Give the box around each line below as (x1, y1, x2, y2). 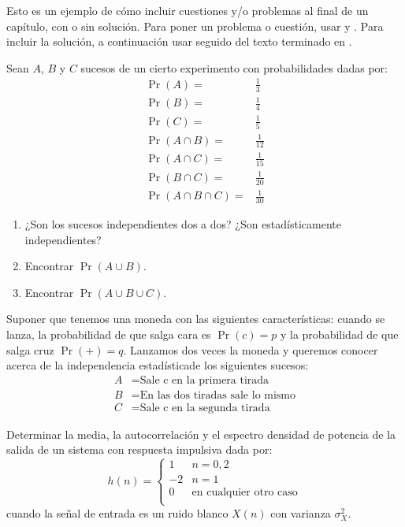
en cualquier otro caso (191, 487, 298, 499)
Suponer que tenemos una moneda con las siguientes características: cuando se (6, 310, 385, 327)
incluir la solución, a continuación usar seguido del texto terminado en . (6, 33, 352, 50)
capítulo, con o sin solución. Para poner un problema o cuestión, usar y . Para (6, 17, 384, 34)
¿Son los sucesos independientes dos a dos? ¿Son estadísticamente (24, 215, 341, 232)
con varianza (270, 504, 331, 521)
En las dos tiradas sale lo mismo (139, 389, 296, 401)
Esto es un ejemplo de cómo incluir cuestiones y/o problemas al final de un (6, 2, 369, 18)
